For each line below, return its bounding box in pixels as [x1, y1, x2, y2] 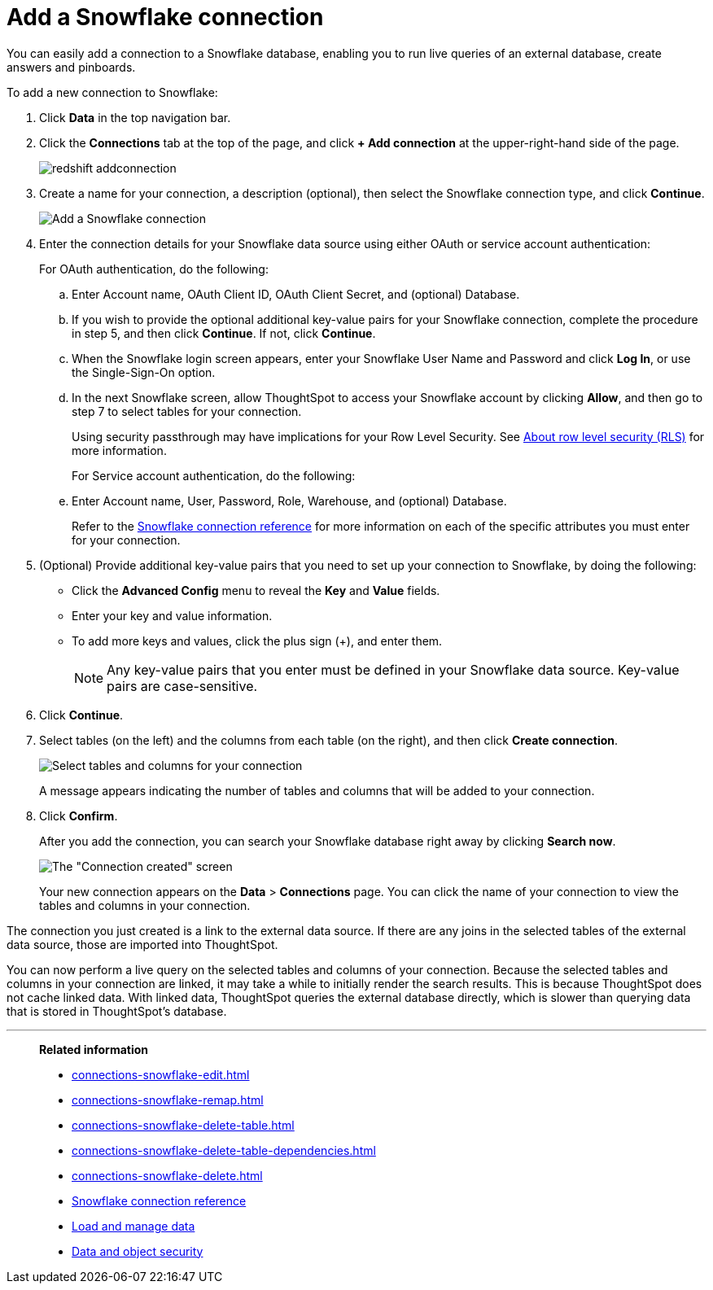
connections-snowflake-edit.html [72, 1067, 250, 1082]
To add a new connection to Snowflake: [7, 85, 218, 99]
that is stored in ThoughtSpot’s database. [7, 1004, 227, 1018]
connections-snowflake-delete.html [72, 1168, 263, 1183]
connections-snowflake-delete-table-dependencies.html [72, 1143, 376, 1157]
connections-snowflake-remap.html [72, 1092, 264, 1107]
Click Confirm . [39, 808, 118, 823]
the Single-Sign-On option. [72, 365, 216, 379]
